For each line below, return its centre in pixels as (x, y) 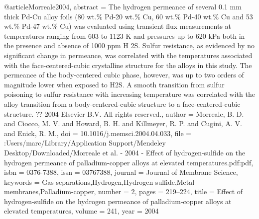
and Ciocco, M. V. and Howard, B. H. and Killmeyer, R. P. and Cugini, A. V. (123, 123)
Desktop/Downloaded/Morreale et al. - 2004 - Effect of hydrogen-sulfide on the (125, 152)
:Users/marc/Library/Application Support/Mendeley (85, 143)
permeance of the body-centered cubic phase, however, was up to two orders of (124, 75)
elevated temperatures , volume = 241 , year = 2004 (81, 211)
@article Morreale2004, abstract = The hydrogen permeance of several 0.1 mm (123, 6)
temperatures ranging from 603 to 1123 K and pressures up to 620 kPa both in (125, 36)
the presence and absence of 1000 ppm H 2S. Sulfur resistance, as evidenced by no (129, 45)
